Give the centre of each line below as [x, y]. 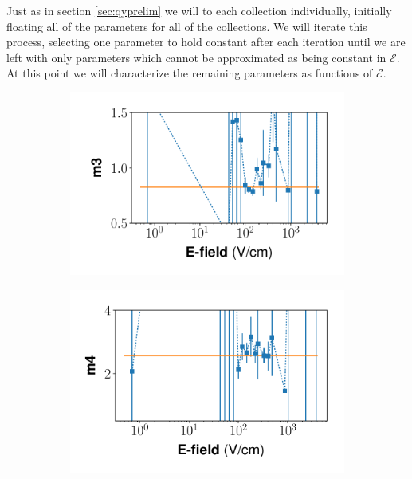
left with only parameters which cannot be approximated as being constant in [196, 57]
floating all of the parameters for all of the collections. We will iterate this [187, 26]
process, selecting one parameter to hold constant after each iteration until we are [206, 42]
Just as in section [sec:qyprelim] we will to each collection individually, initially [199, 10]
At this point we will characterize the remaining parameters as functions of [190, 73]
